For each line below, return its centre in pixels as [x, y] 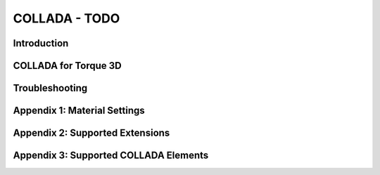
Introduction [41, 43]
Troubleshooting [50, 88]
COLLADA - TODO [66, 18]
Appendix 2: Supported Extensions [91, 133]
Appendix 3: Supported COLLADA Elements [111, 156]
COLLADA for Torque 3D [68, 66]
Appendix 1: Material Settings [79, 111]
